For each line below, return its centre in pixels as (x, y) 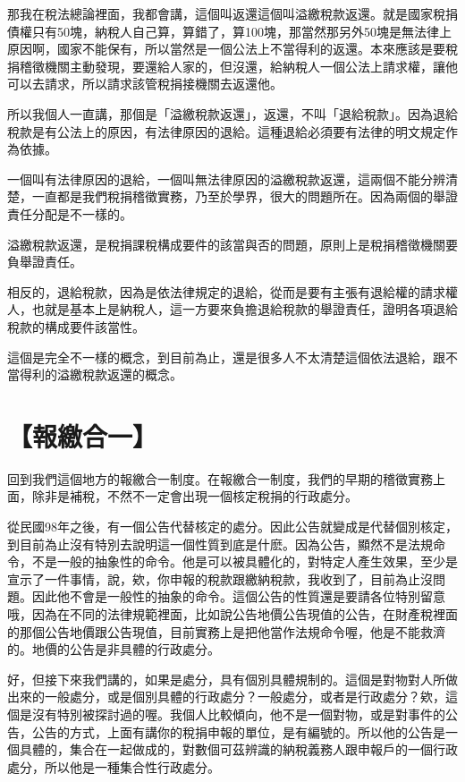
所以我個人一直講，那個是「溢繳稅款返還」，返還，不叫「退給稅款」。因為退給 (232, 113)
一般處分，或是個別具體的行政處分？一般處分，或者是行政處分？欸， (245, 697)
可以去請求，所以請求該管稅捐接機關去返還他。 (145, 84)
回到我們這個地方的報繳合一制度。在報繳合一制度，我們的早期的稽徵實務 (220, 478)
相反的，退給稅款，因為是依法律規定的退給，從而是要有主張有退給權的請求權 (232, 291)
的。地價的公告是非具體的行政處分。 (114, 649)
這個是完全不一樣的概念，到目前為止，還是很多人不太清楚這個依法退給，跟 (226, 357)
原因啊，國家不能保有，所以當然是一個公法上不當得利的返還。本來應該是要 (226, 49)
